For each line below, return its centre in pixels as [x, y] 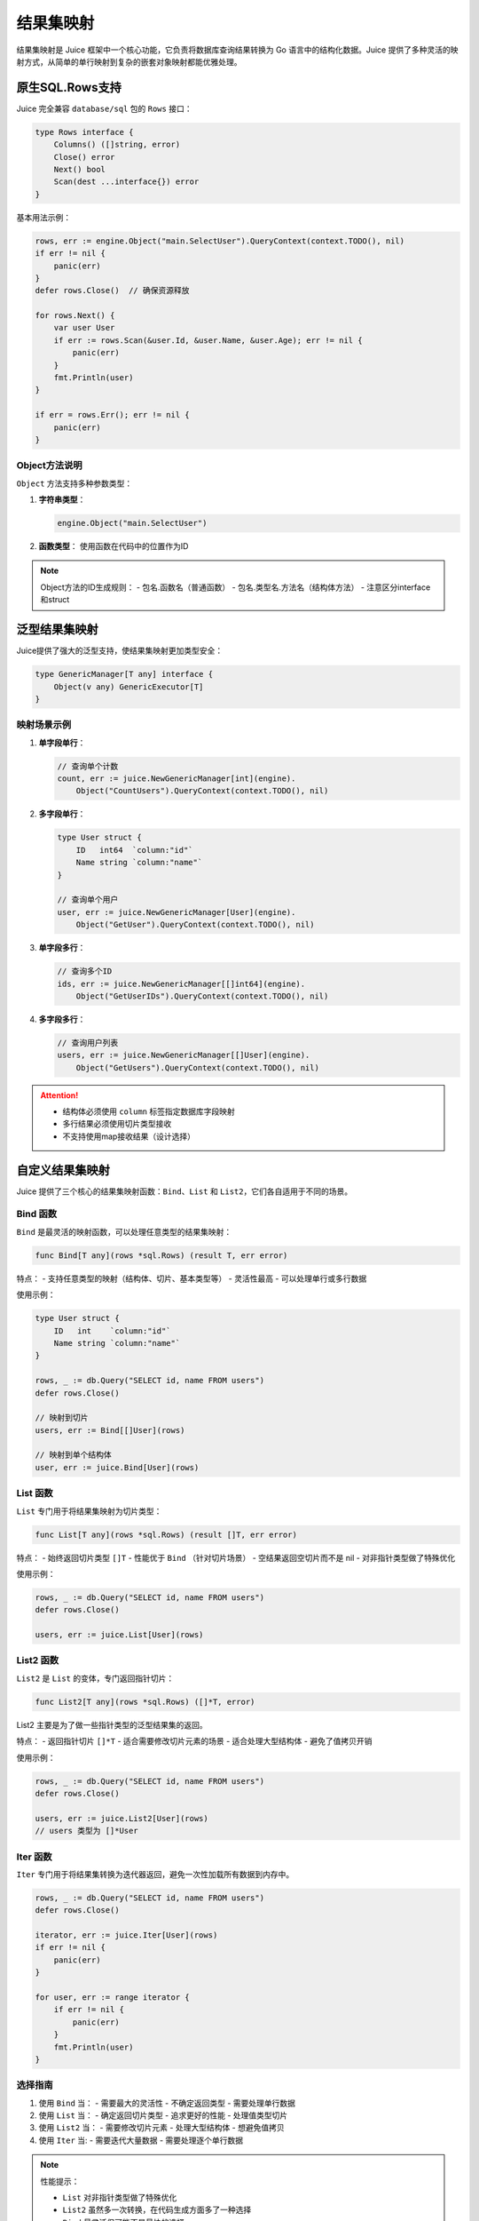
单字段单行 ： [62, 743]
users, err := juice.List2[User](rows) [122, 1818]
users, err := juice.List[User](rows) [119, 1635]
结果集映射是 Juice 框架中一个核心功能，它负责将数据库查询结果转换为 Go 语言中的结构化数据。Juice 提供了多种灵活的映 [237, 50]
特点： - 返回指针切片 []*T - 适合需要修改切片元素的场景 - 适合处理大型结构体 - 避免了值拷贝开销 [194, 1741]
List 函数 [35, 1493]
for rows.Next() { [75, 316]
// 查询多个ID [85, 971]
